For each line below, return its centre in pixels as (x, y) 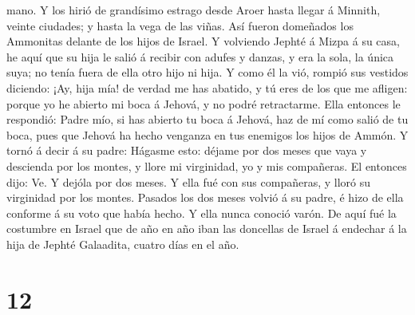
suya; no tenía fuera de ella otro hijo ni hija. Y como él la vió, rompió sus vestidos (207, 72)
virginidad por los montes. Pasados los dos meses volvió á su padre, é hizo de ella (205, 197)
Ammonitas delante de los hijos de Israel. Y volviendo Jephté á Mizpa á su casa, (203, 41)
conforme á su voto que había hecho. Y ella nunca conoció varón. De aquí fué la (202, 213)
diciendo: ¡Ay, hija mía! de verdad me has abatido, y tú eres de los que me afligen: (207, 87)
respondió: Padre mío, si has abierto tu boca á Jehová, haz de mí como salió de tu (207, 119)
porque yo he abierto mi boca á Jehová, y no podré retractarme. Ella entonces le (204, 103)
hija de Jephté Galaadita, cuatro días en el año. (123, 244)
